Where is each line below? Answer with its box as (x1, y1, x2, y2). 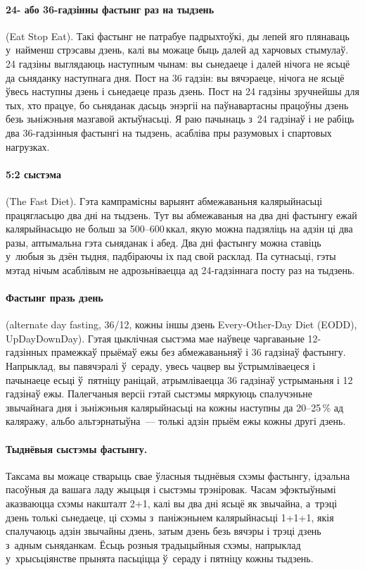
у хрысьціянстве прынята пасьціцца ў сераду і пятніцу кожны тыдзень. (6, 551, 314, 566)
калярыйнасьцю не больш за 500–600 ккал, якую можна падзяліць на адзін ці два (6, 221, 353, 236)
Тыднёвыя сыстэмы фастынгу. (6, 441, 148, 456)
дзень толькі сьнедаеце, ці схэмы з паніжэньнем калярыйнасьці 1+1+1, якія (6, 509, 334, 524)
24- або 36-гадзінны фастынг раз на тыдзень (6, 1, 214, 16)
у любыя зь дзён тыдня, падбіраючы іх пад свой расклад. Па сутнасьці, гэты (6, 249, 336, 264)
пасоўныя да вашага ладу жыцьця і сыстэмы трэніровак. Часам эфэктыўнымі (6, 482, 336, 497)
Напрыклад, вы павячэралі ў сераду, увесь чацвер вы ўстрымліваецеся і (6, 359, 316, 373)
